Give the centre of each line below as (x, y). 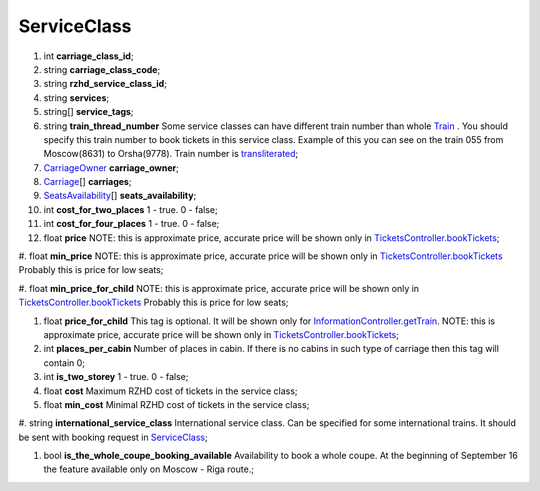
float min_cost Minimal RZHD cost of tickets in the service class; (176, 404)
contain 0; (64, 362)
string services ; (76, 97)
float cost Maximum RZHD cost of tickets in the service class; (171, 391)
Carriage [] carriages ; (87, 182)
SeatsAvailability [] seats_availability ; (120, 196)
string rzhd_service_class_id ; (105, 84)
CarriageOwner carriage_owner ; (111, 167)
